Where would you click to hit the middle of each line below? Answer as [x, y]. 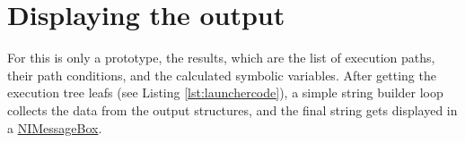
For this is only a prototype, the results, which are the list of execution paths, [221, 58]
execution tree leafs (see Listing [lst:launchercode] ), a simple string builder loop [225, 93]
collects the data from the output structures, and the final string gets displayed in [232, 109]
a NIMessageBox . [55, 127]
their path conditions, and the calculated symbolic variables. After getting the [222, 75]
